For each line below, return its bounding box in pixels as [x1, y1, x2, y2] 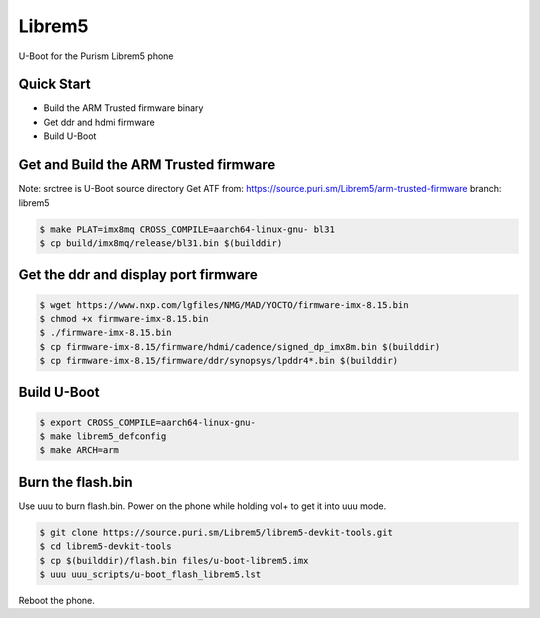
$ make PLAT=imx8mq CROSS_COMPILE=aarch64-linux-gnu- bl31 [39, 223, 335, 235]
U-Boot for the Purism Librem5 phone [18, 50, 174, 62]
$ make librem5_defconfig [39, 431, 167, 442]
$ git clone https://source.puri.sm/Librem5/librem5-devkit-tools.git [39, 526, 394, 538]
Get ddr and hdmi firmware [43, 116, 155, 128]
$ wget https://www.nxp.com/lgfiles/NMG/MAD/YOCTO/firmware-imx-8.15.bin [39, 299, 409, 310]
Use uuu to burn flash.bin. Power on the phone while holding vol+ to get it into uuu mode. [18, 500, 387, 512]
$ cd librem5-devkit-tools [39, 541, 172, 552]
